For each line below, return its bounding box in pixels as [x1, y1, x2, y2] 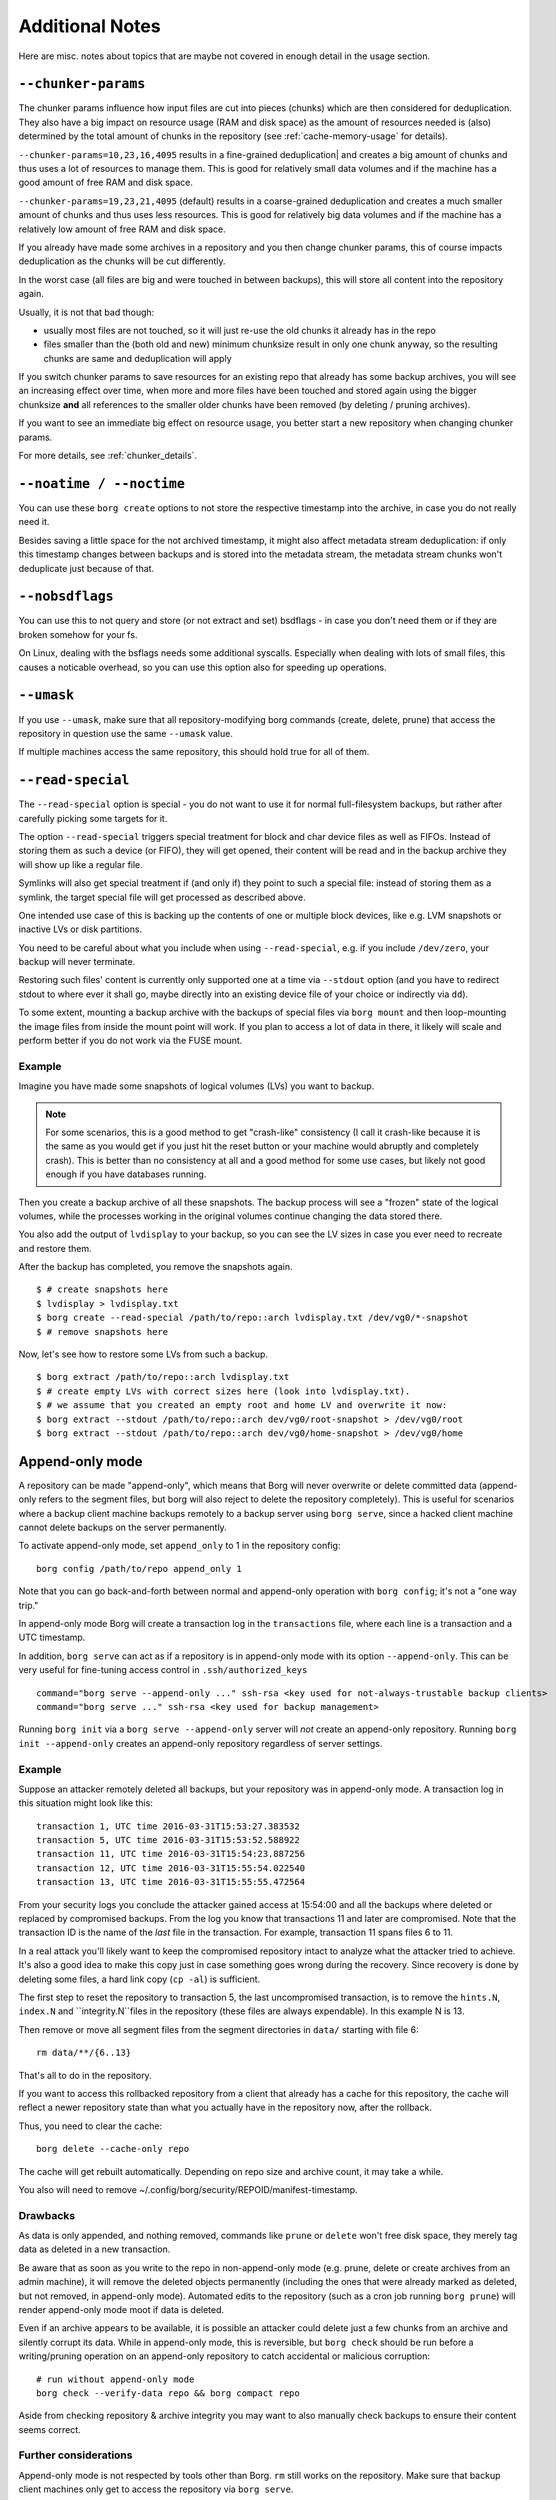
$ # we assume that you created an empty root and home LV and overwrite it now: [36, 1400, 448, 1411]
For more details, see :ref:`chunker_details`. [18, 450, 198, 462]
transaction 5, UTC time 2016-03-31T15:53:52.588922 [36, 1835, 300, 1846]
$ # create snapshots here [36, 1284, 169, 1295]
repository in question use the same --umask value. [18, 727, 234, 739]
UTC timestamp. [18, 1631, 86, 1644]
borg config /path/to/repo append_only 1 [36, 1563, 242, 1574]
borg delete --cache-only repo [36, 2143, 190, 2155]
